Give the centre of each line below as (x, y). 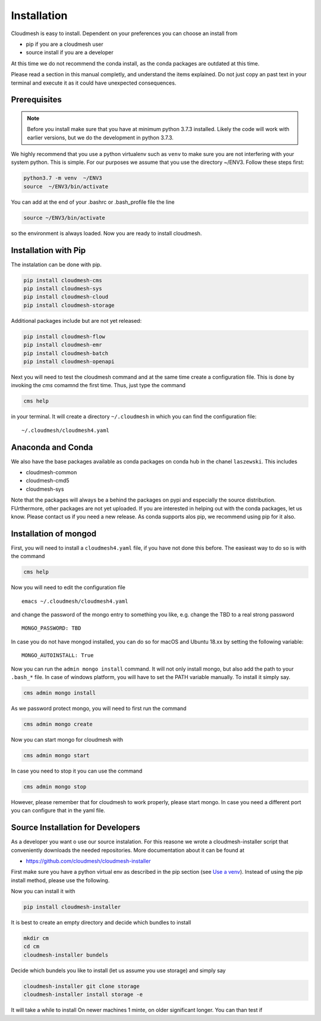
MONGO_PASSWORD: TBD (51, 628)
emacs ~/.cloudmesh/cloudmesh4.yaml (75, 601)
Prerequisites (36, 100)
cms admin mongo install (60, 693)
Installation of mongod (54, 533)
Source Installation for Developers (76, 828)
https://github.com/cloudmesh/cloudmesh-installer (88, 861)
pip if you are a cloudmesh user (64, 44)
